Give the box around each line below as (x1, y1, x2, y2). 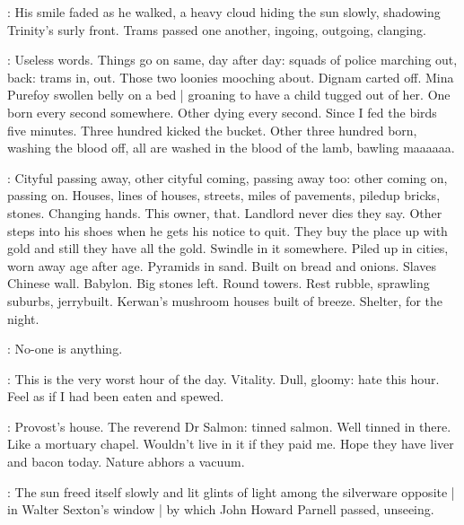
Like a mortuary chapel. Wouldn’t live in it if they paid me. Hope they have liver (7, 434, 454, 453)
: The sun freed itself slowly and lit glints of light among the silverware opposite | (7, 482, 455, 501)
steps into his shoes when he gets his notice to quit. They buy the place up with (7, 221, 448, 240)
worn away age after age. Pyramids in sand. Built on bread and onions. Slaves (7, 256, 437, 275)
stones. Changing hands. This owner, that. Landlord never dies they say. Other (7, 203, 442, 222)
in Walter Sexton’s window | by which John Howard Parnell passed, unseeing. (7, 500, 434, 519)
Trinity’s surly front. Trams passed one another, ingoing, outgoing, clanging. (7, 20, 426, 39)
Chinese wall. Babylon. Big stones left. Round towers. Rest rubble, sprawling (7, 274, 430, 293)
